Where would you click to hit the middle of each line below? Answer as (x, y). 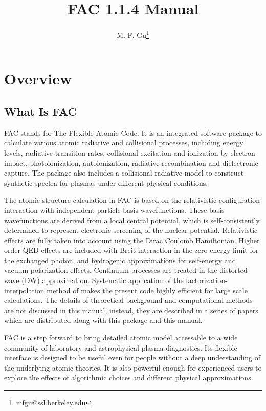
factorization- (207, 280)
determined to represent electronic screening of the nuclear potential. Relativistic (131, 230)
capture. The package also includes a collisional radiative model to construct (124, 173)
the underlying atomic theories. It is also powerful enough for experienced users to (133, 367)
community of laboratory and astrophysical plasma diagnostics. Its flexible (121, 347)
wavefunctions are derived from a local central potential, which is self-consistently (132, 220)
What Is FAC (40, 111)
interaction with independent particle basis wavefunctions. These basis (114, 210)
